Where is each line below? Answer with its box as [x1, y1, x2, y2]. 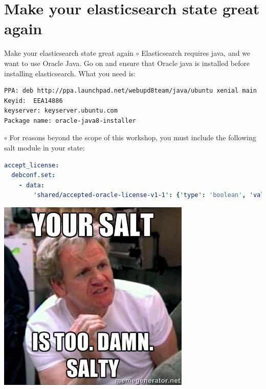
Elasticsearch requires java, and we [141, 48, 251, 58]
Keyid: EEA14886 [4, 97, 63, 104]
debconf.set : [11, 171, 56, 179]
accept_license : [4, 161, 59, 169]
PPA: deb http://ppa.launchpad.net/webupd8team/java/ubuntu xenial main [4, 87, 257, 95]
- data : [18, 181, 45, 189]
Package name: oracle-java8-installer [4, 117, 136, 124]
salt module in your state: [4, 142, 85, 153]
